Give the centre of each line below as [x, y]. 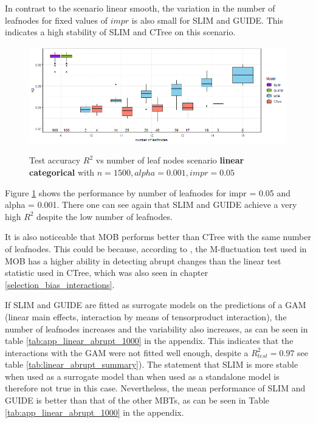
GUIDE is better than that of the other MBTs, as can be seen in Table [137, 400]
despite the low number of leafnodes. [105, 216]
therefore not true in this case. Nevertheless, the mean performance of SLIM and [155, 388]
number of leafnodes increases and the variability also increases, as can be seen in [156, 328]
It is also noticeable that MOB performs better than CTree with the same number [158, 237]
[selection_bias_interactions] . [60, 284]
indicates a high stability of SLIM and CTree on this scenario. [120, 32]
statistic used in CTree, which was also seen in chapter [107, 273]
